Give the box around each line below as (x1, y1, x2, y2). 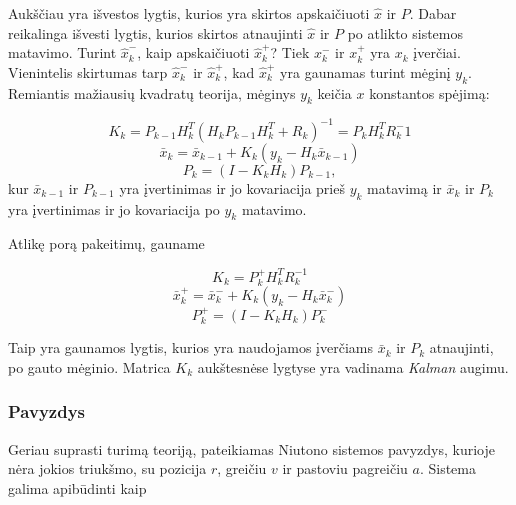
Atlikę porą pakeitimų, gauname (8, 233, 205, 254)
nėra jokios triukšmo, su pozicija (8, 458, 207, 479)
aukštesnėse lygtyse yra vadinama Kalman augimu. (197, 356, 509, 377)
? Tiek (270, 42, 310, 63)
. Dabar (409, 3, 457, 23)
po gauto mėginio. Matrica (8, 356, 171, 377)
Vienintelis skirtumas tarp (8, 61, 168, 82)
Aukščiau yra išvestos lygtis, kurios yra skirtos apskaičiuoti (8, 3, 370, 23)
